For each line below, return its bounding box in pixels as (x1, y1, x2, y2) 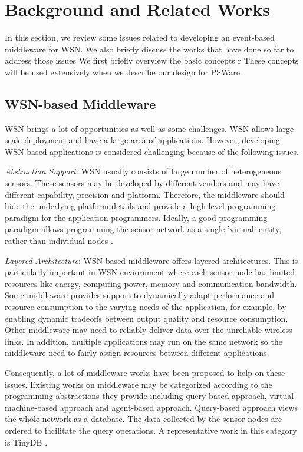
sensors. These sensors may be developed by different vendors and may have (5, 177, 279, 189)
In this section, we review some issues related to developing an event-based (5, 31, 275, 44)
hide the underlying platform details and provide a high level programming (5, 200, 276, 212)
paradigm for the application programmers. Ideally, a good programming (5, 211, 268, 223)
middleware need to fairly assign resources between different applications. (5, 347, 269, 359)
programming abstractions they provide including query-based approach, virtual (5, 390, 294, 402)
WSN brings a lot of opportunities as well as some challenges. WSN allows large (5, 122, 294, 134)
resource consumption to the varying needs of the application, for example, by (5, 301, 286, 313)
